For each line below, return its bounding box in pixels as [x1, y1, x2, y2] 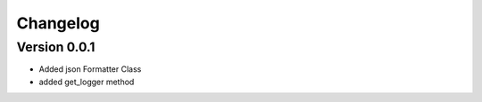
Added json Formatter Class [38, 64, 142, 75]
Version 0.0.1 [16, 39, 96, 55]
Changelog [16, 13, 100, 33]
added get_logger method [38, 76, 135, 87]
